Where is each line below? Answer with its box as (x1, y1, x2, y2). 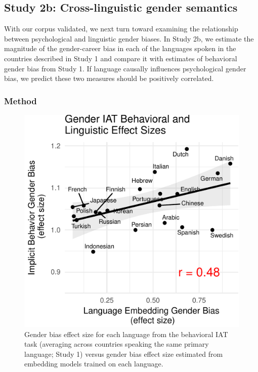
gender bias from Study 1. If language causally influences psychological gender (4, 63, 246, 73)
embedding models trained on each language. (24, 358, 163, 369)
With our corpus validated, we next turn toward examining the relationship (4, 23, 238, 34)
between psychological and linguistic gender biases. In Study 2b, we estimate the (4, 33, 254, 44)
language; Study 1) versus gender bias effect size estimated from (24, 348, 223, 359)
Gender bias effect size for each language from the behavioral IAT (24, 328, 228, 339)
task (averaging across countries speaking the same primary (24, 339, 209, 349)
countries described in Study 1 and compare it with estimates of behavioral (4, 53, 237, 63)
